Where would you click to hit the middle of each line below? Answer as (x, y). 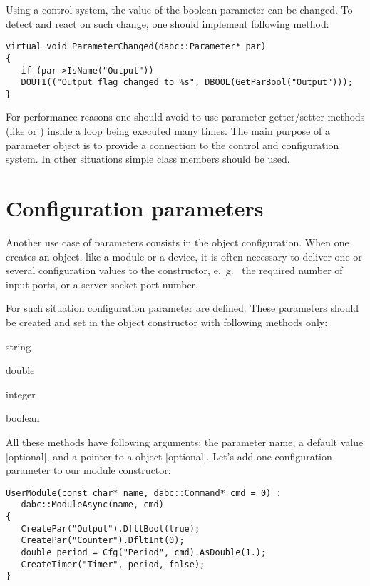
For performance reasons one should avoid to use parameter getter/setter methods (185, 117)
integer (21, 394)
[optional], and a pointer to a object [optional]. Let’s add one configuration (169, 456)
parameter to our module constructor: (88, 470)
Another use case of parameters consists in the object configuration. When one (178, 242)
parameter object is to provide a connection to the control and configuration (173, 145)
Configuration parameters (135, 208)
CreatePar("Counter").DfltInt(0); (103, 541)
